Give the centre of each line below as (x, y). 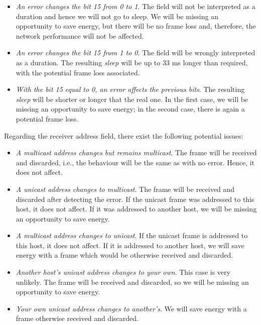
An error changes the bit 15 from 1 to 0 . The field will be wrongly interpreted (136, 52)
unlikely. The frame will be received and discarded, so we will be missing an (132, 282)
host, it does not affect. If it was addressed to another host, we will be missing (136, 209)
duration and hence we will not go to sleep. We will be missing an (117, 16)
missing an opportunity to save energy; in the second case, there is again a (130, 109)
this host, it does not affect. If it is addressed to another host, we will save (130, 245)
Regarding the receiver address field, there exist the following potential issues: (124, 135)
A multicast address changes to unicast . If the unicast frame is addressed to (132, 235)
